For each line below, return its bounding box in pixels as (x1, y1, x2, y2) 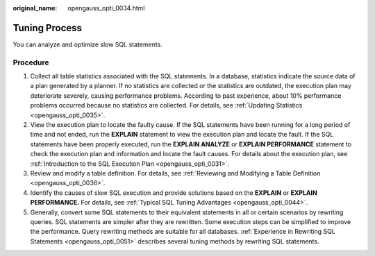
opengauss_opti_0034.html (67, 4, 145, 12)
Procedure (12, 58, 49, 67)
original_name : (12, 4, 58, 12)
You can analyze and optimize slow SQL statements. (12, 40, 162, 49)
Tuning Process (12, 22, 83, 34)
